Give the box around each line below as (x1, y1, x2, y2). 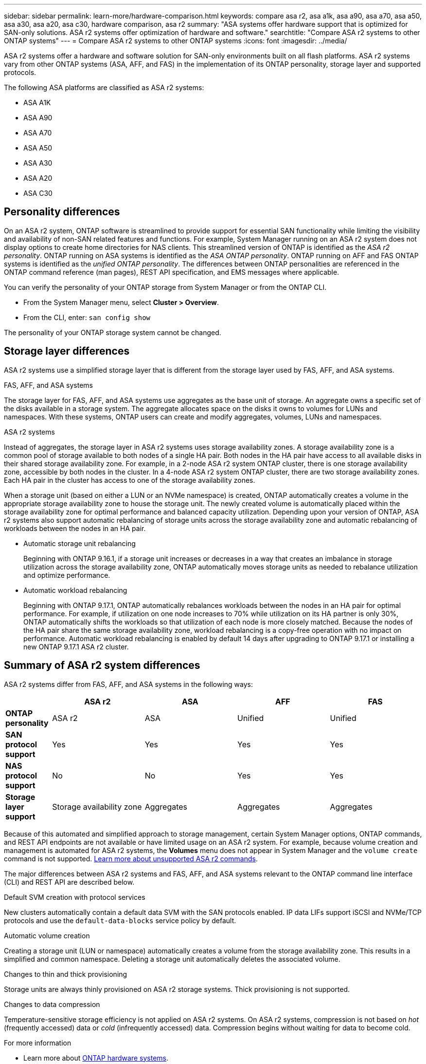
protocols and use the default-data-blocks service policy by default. (4, 916, 236, 925)
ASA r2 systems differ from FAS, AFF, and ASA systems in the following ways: (4, 680, 253, 688)
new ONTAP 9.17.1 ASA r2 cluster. (23, 642, 129, 651)
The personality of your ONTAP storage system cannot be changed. (4, 328, 221, 337)
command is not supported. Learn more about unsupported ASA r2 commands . (4, 854, 258, 863)
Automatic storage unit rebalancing (23, 539, 136, 548)
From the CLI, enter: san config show (23, 313, 151, 322)
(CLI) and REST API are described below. (4, 877, 135, 886)
